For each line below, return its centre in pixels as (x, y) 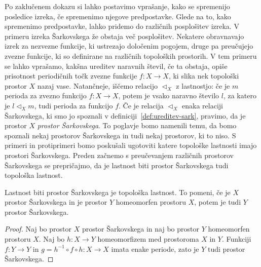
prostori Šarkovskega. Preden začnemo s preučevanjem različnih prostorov (119, 155)
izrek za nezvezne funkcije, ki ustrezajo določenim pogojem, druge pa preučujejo (129, 46)
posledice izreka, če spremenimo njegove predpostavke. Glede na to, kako (118, 16)
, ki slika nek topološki (204, 76)
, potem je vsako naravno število (169, 96)
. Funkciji (236, 239)
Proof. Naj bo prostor (38, 229)
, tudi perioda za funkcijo (73, 105)
